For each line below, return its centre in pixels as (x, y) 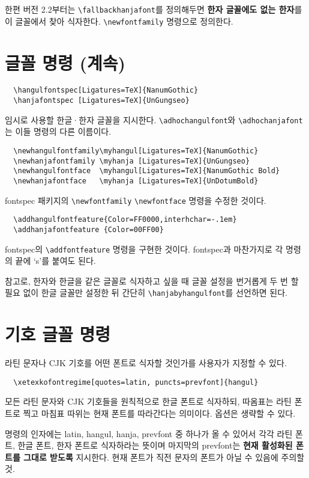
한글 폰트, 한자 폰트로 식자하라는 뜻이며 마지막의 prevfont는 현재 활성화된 (155, 445)
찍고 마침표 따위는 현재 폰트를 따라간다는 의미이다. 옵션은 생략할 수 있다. (159, 413)
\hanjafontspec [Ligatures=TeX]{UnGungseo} (101, 101)
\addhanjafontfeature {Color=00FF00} (88, 229)
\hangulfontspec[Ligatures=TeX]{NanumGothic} (106, 90)
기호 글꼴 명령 (58, 334)
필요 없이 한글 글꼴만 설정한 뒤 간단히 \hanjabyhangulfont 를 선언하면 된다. (146, 293)
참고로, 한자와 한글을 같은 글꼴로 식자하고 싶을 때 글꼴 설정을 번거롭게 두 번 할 (152, 280)
